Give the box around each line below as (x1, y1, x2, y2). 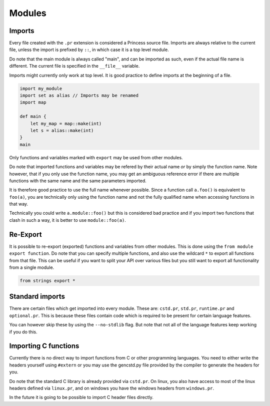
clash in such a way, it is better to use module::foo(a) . (9, 217, 126, 223)
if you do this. (9, 328, 37, 335)
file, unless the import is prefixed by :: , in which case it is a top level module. (9, 47, 169, 53)
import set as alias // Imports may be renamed (19, 93, 138, 98)
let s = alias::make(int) (30, 128, 94, 133)
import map (19, 100, 46, 105)
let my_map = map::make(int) (30, 121, 102, 126)
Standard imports (9, 292, 65, 301)
